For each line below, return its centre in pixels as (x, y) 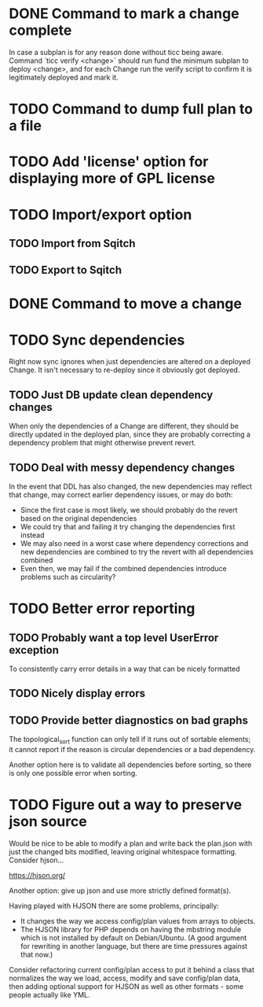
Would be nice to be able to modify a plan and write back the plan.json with (131, 843)
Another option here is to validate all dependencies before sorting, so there (130, 765)
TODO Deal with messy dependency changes (122, 468)
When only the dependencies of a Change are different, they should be (124, 426)
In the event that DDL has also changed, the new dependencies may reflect (131, 487)
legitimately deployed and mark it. (64, 77)
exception (34, 650)
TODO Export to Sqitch (66, 270)
